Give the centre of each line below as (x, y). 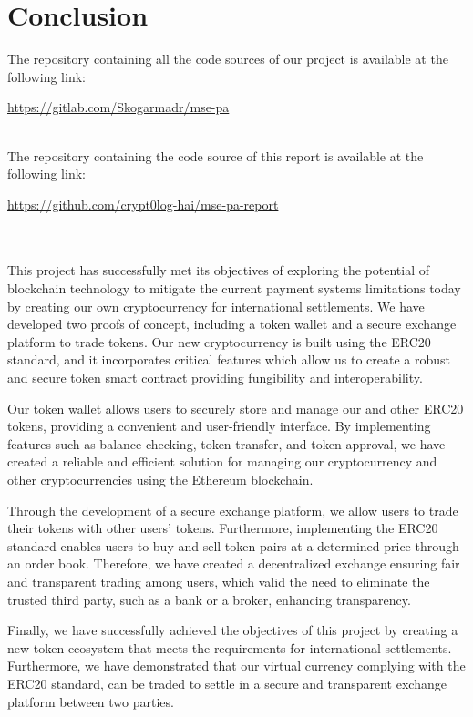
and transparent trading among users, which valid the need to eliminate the (219, 581)
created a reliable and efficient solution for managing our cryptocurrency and (222, 461)
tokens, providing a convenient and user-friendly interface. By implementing (219, 426)
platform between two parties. (91, 701)
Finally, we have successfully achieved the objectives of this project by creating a (233, 630)
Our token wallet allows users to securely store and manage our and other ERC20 (236, 408)
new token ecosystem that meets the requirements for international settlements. (230, 647)
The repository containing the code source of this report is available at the (216, 155)
